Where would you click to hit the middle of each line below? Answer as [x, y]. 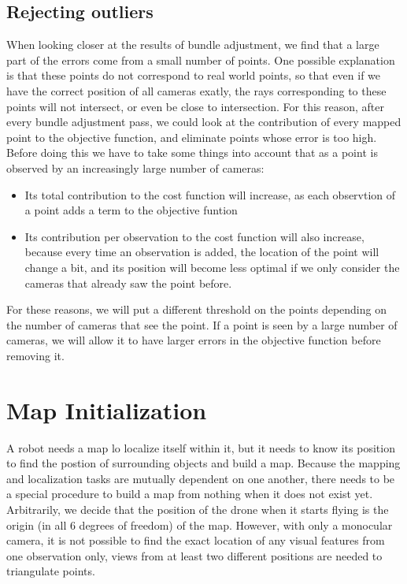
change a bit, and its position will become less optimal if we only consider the [212, 267]
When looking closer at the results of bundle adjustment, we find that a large [193, 45]
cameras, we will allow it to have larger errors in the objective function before [194, 340]
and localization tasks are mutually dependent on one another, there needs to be [201, 478]
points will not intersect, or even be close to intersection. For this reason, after [195, 106]
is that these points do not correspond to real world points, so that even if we [194, 75]
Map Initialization [107, 409]
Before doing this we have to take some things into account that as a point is [192, 153]
